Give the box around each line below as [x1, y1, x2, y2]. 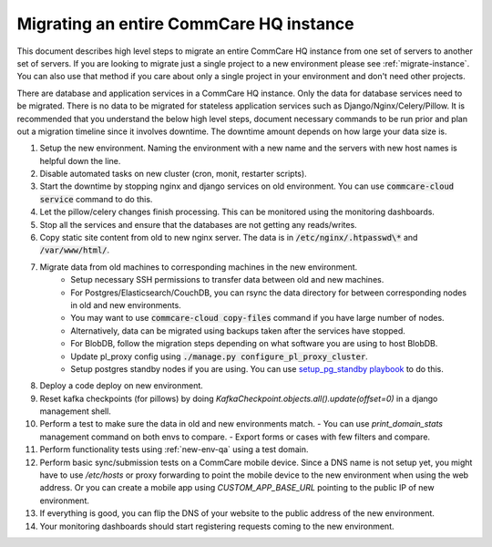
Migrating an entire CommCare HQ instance [16, 14, 354, 34]
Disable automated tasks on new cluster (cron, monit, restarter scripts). [39, 169, 307, 180]
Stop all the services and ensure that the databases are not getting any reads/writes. [39, 219, 357, 230]
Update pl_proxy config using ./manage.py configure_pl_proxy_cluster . [70, 351, 368, 362]
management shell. [39, 406, 111, 417]
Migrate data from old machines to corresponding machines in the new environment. [39, 261, 358, 273]
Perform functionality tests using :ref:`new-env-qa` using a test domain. [39, 444, 309, 455]
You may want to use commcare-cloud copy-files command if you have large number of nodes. [70, 313, 446, 324]
